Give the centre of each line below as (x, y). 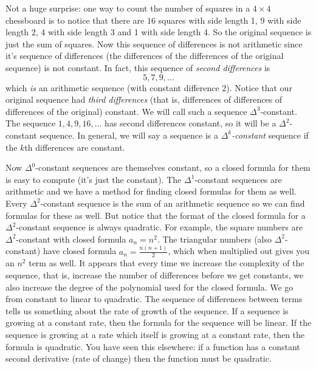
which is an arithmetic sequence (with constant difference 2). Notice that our (149, 87)
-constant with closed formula (71, 239)
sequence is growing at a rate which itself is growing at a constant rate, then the (155, 334)
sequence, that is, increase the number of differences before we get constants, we (155, 275)
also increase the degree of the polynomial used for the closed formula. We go (149, 287)
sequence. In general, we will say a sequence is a (129, 135)
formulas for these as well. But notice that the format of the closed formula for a (156, 215)
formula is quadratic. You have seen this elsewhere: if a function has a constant (153, 346)
